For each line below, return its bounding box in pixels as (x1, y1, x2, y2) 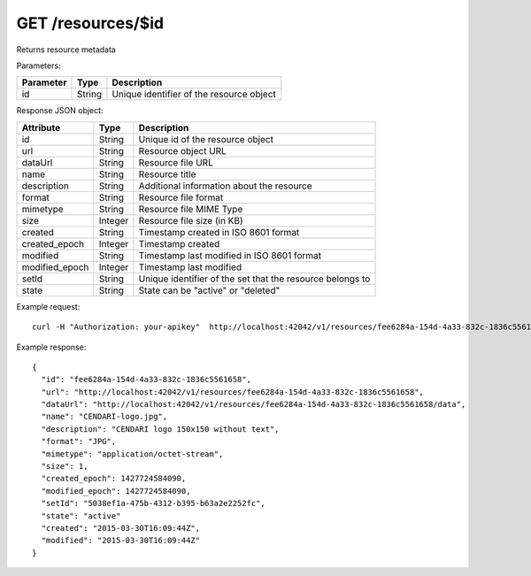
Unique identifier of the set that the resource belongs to (138, 273, 371, 285)
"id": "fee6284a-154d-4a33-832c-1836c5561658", (41, 374, 252, 385)
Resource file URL (138, 156, 214, 168)
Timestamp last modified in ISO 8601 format (138, 249, 322, 261)
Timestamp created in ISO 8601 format (138, 226, 300, 238)
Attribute (21, 121, 61, 134)
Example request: (16, 301, 81, 311)
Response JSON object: (16, 105, 104, 116)
